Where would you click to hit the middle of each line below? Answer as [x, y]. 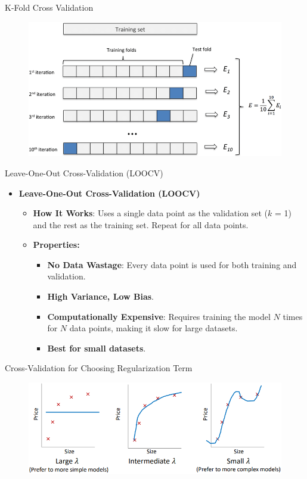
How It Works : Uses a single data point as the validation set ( [150, 213]
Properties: [56, 245]
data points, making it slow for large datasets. [153, 328]
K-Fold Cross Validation [49, 7]
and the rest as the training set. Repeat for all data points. [141, 224]
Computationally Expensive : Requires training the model [159, 316]
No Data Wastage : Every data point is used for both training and [172, 264]
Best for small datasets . [97, 348]
